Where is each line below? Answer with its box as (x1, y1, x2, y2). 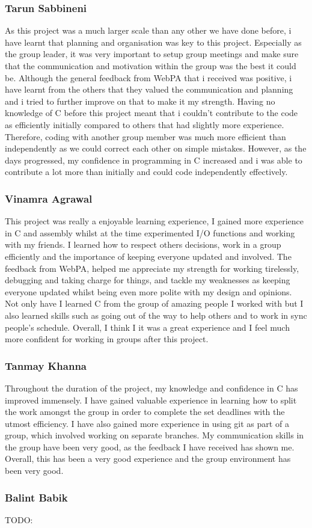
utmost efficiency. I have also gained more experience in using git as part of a (5, 417, 289, 429)
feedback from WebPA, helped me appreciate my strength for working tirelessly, (5, 262, 299, 274)
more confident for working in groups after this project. (5, 333, 209, 345)
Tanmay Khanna (5, 358, 87, 373)
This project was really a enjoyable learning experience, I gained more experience (5, 215, 304, 227)
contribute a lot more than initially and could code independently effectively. (5, 165, 288, 178)
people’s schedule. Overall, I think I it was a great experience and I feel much (5, 321, 290, 333)
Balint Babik (5, 490, 68, 505)
